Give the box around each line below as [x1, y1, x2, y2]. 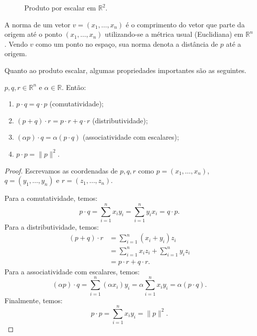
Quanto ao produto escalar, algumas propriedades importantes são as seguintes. [4, 65, 247, 75]
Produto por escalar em [24, 2, 96, 12]
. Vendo [4, 38, 28, 49]
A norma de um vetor [4, 19, 70, 29]
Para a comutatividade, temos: [4, 193, 98, 203]
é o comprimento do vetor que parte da [126, 19, 245, 29]
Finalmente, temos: [4, 295, 63, 305]
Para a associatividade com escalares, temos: [4, 266, 140, 276]
